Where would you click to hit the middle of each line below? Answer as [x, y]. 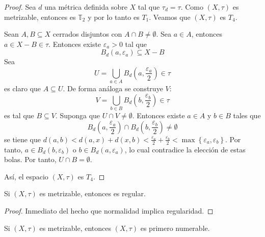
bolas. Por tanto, [30, 159]
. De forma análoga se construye [113, 88]
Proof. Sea [20, 7]
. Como [192, 7]
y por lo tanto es [114, 17]
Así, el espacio [26, 176]
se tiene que [23, 139]
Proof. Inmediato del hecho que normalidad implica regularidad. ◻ [109, 211]
